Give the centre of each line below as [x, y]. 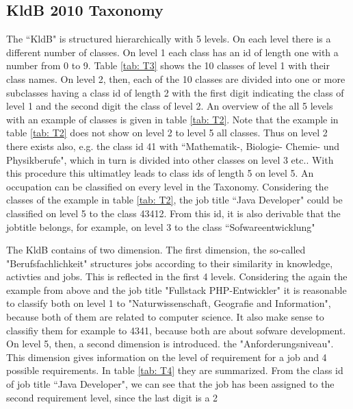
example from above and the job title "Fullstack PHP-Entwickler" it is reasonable [176, 289]
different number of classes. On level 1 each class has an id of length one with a [172, 52]
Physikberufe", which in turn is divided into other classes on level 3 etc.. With [170, 159]
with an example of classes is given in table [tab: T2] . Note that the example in [172, 119]
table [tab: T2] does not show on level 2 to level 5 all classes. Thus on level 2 [167, 133]
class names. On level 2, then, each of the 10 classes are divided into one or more [176, 78]
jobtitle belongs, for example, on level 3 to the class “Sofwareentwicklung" [161, 226]
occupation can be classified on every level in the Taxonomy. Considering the [167, 186]
